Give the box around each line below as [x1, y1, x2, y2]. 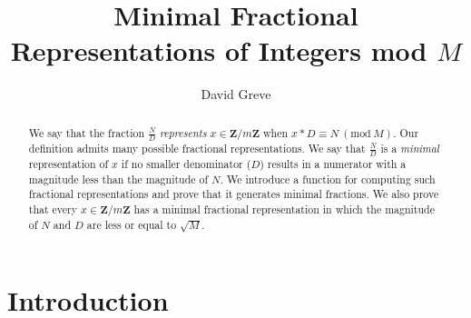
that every [28, 201, 78, 216]
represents [159, 124, 207, 140]
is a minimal [380, 140, 439, 155]
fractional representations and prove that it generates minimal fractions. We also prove [28, 186, 439, 202]
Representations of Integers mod [10, 32, 427, 69]
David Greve [201, 84, 271, 104]
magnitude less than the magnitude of [28, 171, 209, 186]
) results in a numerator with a [260, 155, 407, 171]
